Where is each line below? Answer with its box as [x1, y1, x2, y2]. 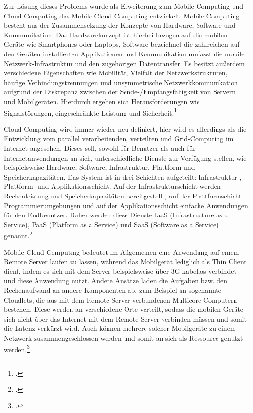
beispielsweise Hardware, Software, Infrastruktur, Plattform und [4, 162, 195, 172]
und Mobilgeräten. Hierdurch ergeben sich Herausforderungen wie [4, 96, 200, 106]
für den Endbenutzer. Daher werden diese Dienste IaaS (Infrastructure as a [4, 210, 228, 220]
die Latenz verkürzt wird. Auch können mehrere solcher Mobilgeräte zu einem [4, 323, 236, 333]
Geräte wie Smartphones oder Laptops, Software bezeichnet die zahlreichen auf [4, 39, 240, 49]
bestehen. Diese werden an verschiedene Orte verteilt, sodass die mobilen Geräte [4, 304, 244, 314]
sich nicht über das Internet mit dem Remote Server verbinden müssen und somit [4, 313, 247, 323]
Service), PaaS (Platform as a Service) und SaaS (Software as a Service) [4, 219, 219, 229]
